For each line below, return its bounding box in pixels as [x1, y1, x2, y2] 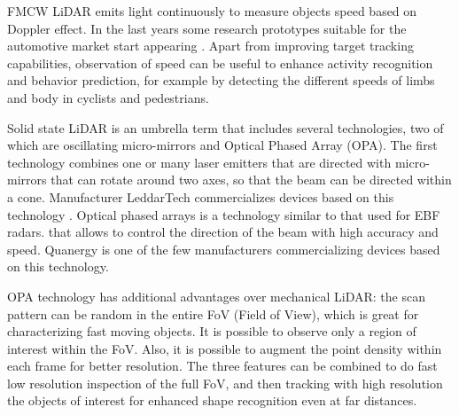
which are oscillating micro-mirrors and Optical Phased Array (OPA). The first [7, 136, 438, 154]
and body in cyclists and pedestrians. [7, 88, 209, 106]
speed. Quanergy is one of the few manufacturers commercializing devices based [7, 239, 440, 258]
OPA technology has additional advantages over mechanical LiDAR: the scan [7, 286, 425, 305]
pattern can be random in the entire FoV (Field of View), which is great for [7, 304, 419, 323]
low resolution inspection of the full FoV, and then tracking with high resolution [7, 373, 443, 392]
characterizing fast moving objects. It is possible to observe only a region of [7, 322, 416, 341]
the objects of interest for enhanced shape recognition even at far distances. [7, 391, 417, 410]
